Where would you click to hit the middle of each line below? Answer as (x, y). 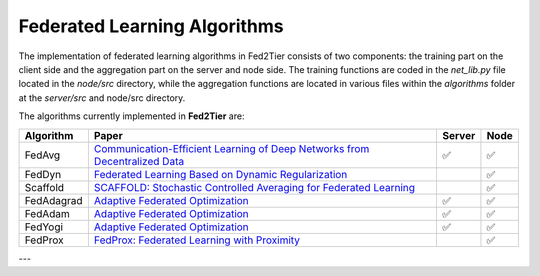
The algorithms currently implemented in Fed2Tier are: (131, 116)
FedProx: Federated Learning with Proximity (196, 240)
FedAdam (47, 213)
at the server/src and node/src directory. (102, 97)
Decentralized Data (139, 161)
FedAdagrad (54, 200)
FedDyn (43, 174)
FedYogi (44, 227)
